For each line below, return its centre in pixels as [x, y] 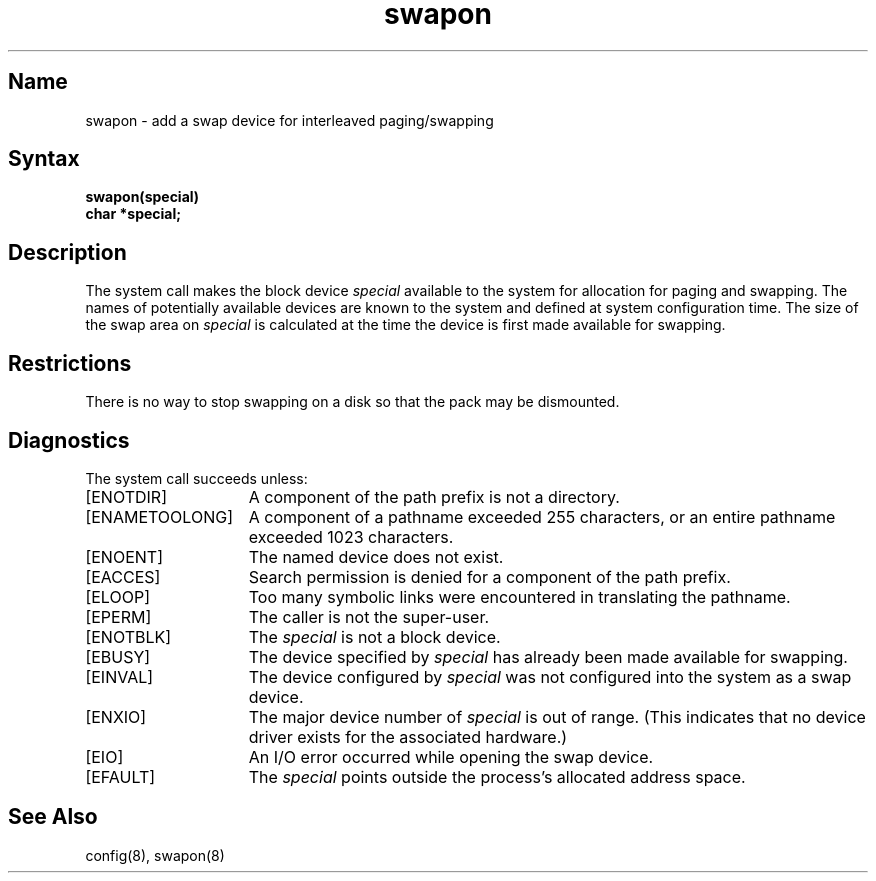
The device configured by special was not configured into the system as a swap [550, 676]
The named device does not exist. [376, 556]
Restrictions [70, 363]
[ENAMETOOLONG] [159, 516]
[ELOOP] [117, 596]
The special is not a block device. [374, 636]
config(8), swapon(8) [155, 855]
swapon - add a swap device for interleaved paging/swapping [289, 120]
